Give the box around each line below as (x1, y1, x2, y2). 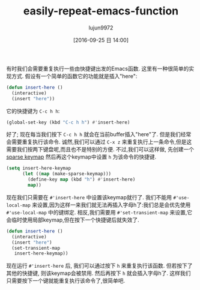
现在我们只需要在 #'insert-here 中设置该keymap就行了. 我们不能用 (6, 193, 172, 201)
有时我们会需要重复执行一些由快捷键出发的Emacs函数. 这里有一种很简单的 (6, 65, 189, 72)
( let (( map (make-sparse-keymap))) (22, 171, 112, 177)
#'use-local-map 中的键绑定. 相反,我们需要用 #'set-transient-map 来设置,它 (6, 208, 193, 216)
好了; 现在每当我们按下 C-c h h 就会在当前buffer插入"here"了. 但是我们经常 (6, 131, 192, 138)
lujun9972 (88, 24, 114, 31)
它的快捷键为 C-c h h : (6, 107, 60, 115)
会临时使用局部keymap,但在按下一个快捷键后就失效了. (6, 216, 139, 223)
